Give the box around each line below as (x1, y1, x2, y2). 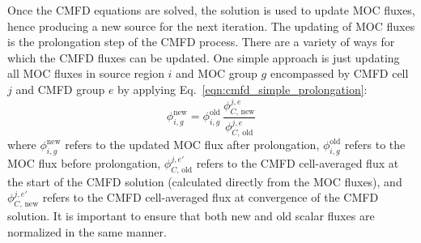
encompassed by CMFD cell (270, 65, 409, 82)
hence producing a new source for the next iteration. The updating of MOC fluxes (7, 17, 415, 34)
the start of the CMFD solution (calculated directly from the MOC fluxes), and (7, 173, 402, 190)
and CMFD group (15, 80, 105, 97)
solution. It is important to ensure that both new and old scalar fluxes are (7, 207, 375, 224)
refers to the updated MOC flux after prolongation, (65, 136, 320, 153)
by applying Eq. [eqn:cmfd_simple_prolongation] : (117, 80, 368, 97)
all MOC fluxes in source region (7, 65, 164, 82)
